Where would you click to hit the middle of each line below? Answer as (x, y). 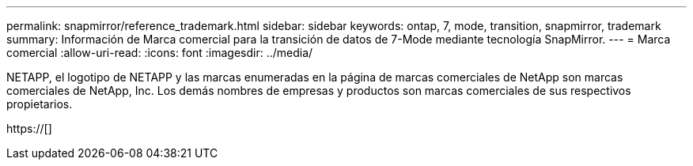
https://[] (29, 128)
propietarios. (40, 104)
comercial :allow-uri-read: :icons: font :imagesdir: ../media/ (160, 53)
